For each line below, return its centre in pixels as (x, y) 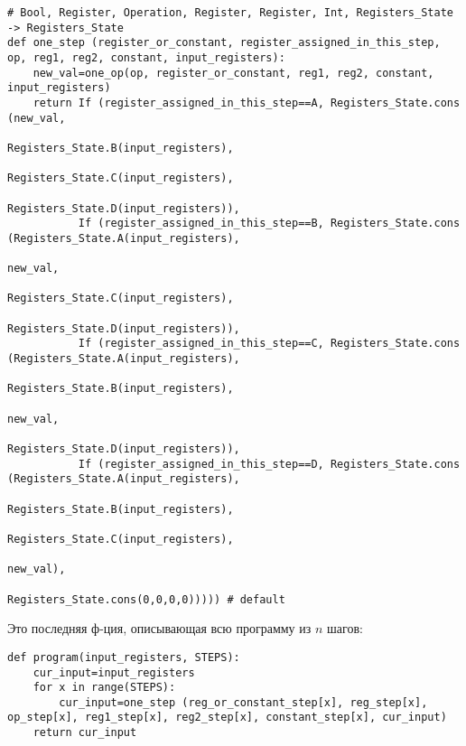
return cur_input (85, 733)
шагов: (345, 628)
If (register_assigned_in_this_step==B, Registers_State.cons (269, 224)
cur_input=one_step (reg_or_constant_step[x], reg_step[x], (243, 702)
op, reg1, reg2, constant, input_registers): (146, 57)
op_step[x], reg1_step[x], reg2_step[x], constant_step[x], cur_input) (227, 718)
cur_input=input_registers (114, 672)
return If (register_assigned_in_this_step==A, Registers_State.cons (247, 103)
